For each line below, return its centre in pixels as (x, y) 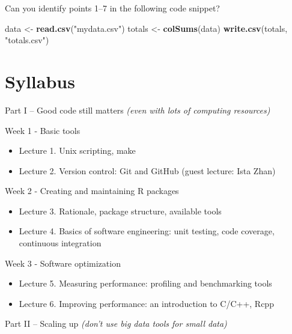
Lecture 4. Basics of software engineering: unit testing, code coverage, (147, 231)
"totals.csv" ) (27, 40)
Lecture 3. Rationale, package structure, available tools (120, 211)
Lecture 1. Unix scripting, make (77, 150)
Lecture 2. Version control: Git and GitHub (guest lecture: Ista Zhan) (147, 170)
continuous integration (60, 243)
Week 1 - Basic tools (43, 130)
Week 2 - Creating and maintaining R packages (92, 191)
